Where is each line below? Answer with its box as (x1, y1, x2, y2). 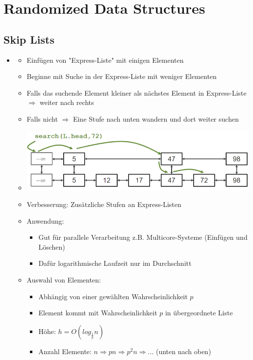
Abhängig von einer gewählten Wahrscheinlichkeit (38, 291, 188, 301)
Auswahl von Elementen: (26, 274, 101, 284)
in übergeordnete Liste (165, 308, 233, 318)
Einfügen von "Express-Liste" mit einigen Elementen (26, 54, 184, 65)
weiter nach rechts (39, 97, 94, 107)
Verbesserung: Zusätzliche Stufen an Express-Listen (26, 199, 181, 209)
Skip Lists (3, 31, 55, 47)
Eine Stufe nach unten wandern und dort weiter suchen (73, 113, 239, 124)
